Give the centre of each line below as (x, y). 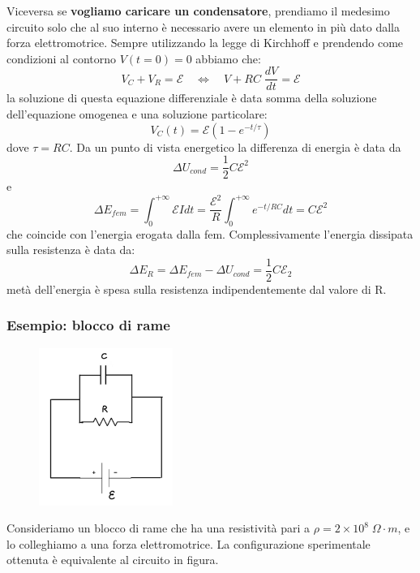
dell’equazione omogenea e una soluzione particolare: (137, 114)
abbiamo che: (228, 58)
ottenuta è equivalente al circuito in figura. (113, 560)
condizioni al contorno (62, 58)
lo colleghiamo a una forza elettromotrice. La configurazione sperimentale (189, 543)
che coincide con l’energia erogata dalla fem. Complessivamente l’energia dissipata (210, 233)
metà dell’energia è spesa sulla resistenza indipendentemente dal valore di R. (197, 289)
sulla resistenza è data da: (71, 250)
